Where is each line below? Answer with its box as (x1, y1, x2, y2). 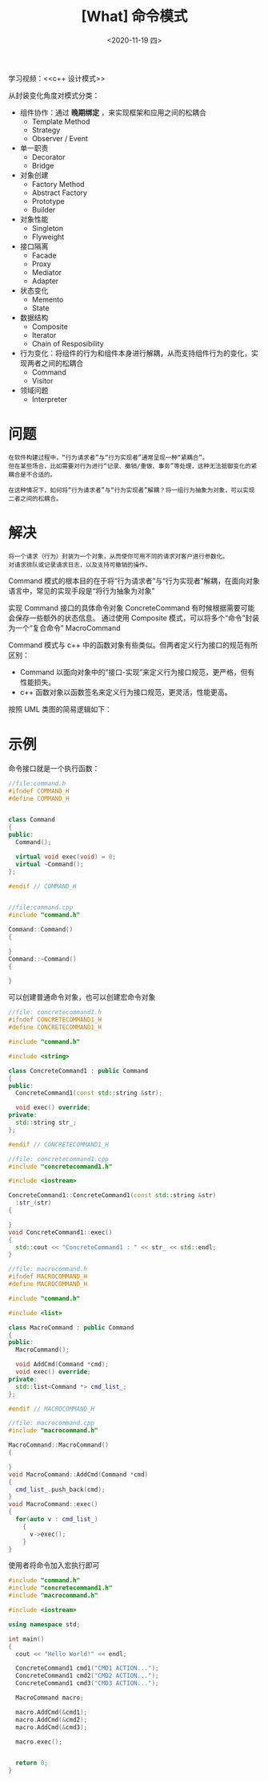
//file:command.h (8, 779, 66, 787)
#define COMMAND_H (8, 794, 70, 802)
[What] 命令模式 (81, 7, 188, 26)
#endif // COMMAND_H (8, 882, 78, 891)
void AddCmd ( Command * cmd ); (15, 1361, 110, 1369)
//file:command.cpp (8, 903, 74, 911)
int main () (8, 1634, 45, 1643)
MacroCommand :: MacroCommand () (8, 1441, 110, 1449)
